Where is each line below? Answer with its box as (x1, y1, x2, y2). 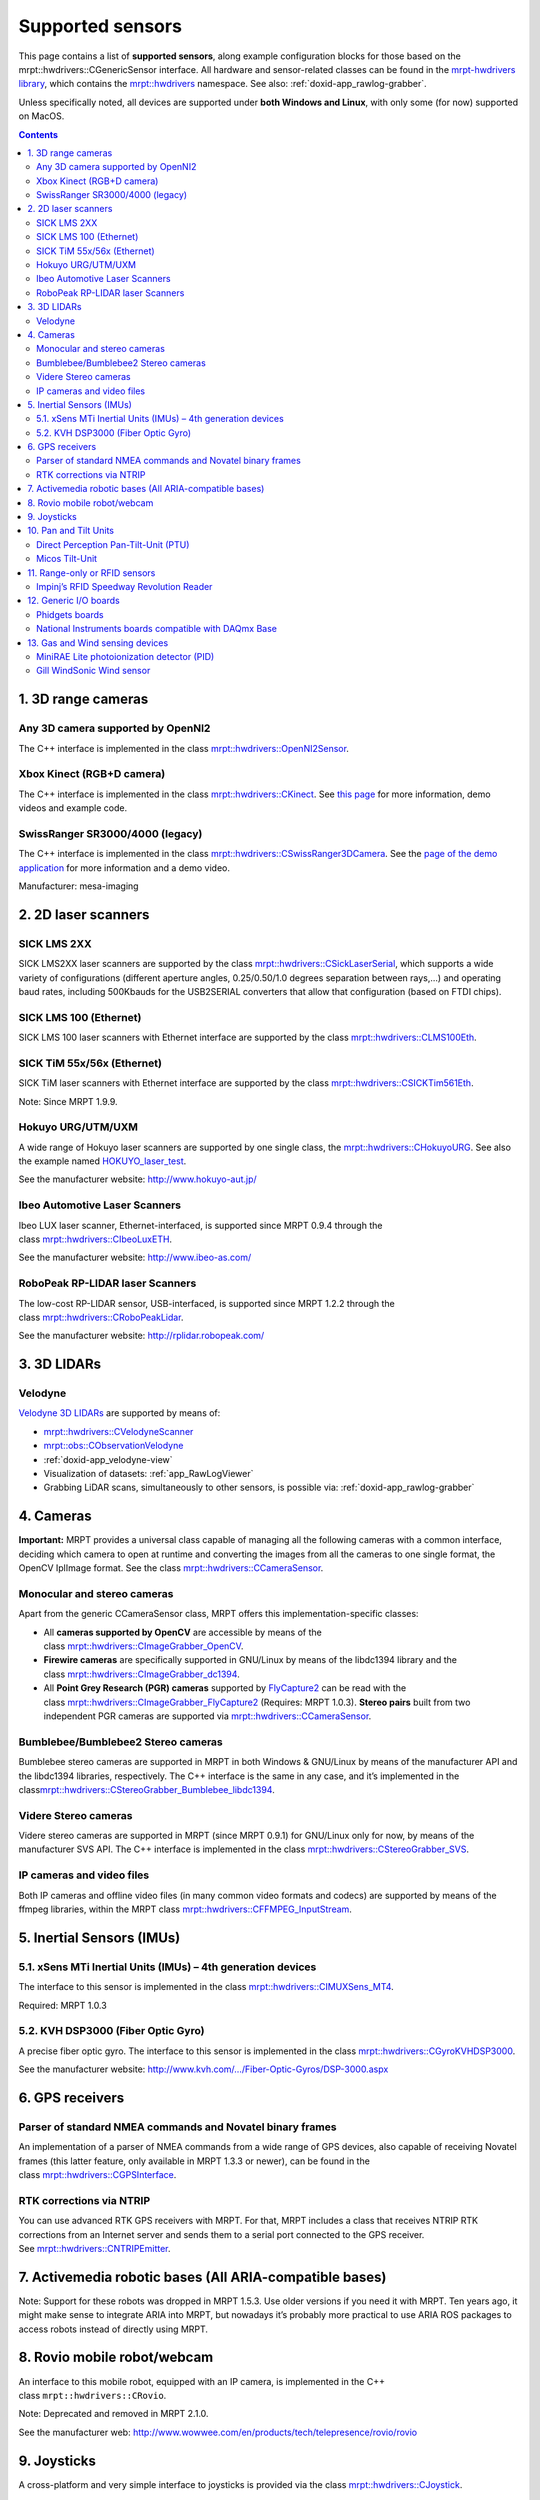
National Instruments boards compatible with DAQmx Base (36, 623, 277, 635)
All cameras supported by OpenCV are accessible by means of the (43, 1626, 322, 1638)
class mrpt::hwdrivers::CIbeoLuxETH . (18, 1233, 173, 1245)
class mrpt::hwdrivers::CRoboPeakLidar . (18, 1311, 184, 1323)
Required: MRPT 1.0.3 (18, 1999, 107, 2011)
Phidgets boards (36, 608, 104, 620)
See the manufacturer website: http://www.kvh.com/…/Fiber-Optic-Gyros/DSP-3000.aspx (18, 2063, 389, 2075)
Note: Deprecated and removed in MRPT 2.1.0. (18, 2408, 209, 2420)
